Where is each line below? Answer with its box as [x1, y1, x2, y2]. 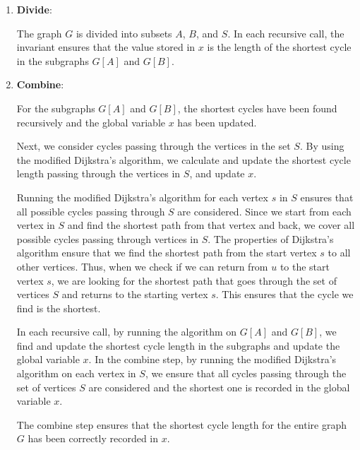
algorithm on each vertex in [16, 366, 136, 381]
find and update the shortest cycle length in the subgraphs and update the [16, 338, 340, 353]
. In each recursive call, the [227, 25, 344, 40]
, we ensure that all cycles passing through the [145, 366, 347, 381]
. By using [299, 138, 344, 153]
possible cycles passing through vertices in [16, 231, 198, 246]
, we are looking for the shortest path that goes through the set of [51, 273, 337, 288]
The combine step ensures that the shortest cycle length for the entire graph [16, 417, 347, 432]
